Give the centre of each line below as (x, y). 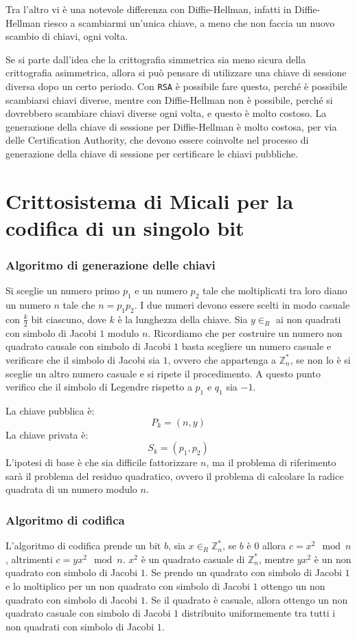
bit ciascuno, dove (69, 319)
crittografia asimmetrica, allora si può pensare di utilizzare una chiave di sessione (176, 73)
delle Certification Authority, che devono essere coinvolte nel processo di (157, 140)
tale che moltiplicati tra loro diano (275, 290)
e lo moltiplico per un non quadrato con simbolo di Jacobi (128, 585)
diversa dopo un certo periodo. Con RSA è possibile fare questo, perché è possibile (176, 86)
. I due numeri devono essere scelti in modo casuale (242, 305)
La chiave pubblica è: (50, 410)
